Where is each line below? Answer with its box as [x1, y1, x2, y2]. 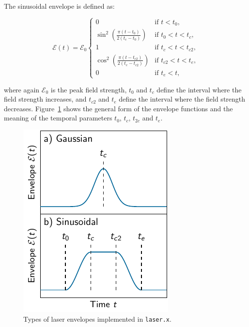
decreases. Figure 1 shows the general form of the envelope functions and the [4, 103, 233, 113]
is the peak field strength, [50, 84, 127, 94]
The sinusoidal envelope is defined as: [4, 1, 115, 11]
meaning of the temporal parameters [4, 113, 112, 123]
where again [4, 84, 40, 94]
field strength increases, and [4, 94, 87, 104]
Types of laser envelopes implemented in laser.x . [23, 313, 171, 324]
